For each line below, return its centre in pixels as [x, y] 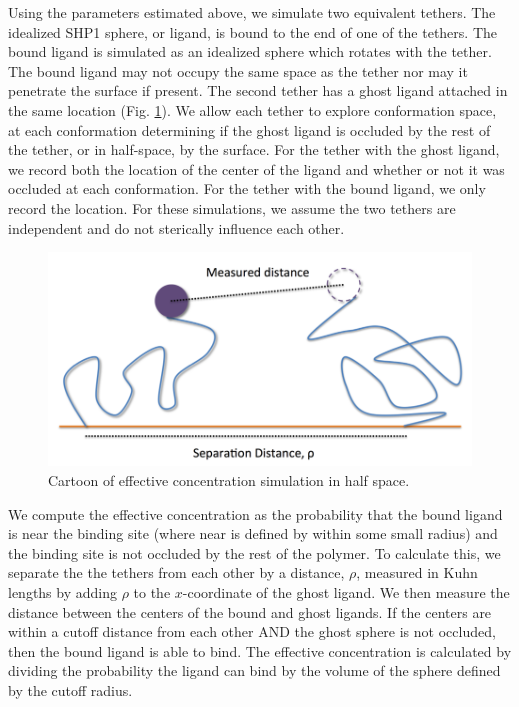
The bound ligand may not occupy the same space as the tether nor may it [238, 70]
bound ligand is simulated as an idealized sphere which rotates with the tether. [250, 51]
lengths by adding [62, 592]
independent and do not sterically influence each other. [176, 227]
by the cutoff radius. [70, 690]
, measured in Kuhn [417, 572]
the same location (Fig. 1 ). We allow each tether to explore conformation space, [252, 109]
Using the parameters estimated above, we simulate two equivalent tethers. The [252, 12]
